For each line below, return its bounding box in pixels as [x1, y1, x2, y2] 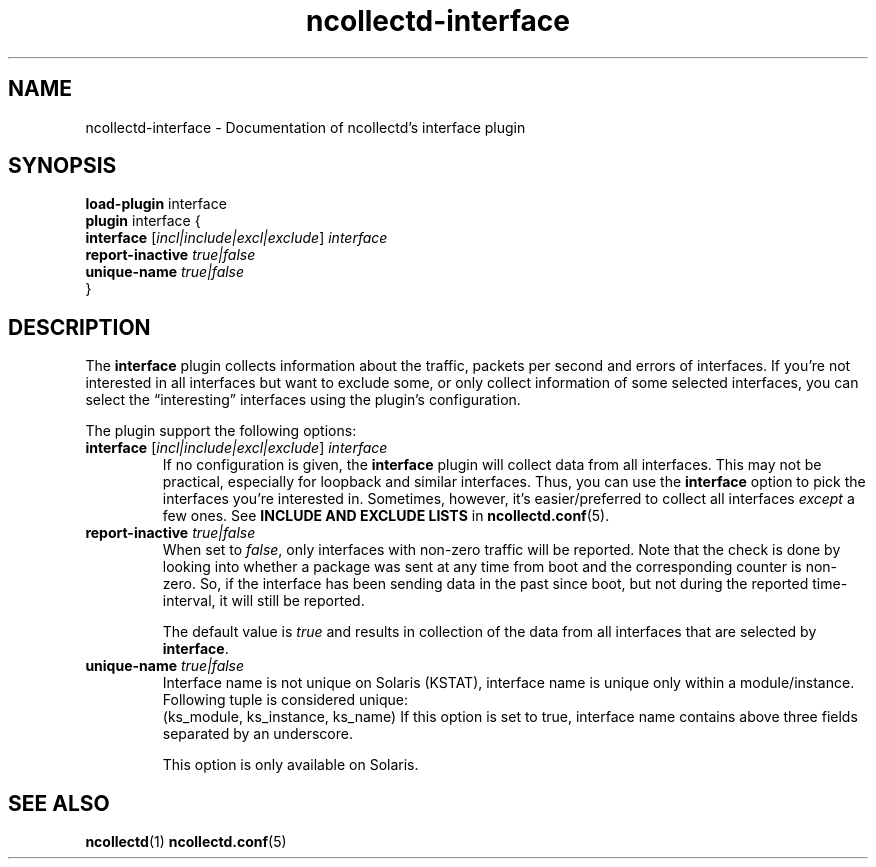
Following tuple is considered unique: [162, 691, 408, 709]
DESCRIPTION [8, 314, 151, 340]
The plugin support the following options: [85, 422, 357, 440]
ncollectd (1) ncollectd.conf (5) [85, 833, 287, 851]
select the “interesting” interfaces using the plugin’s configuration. [85, 391, 521, 409]
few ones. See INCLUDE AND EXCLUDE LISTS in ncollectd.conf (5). [162, 507, 610, 525]
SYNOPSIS [8, 153, 117, 179]
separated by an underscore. [162, 725, 353, 743]
